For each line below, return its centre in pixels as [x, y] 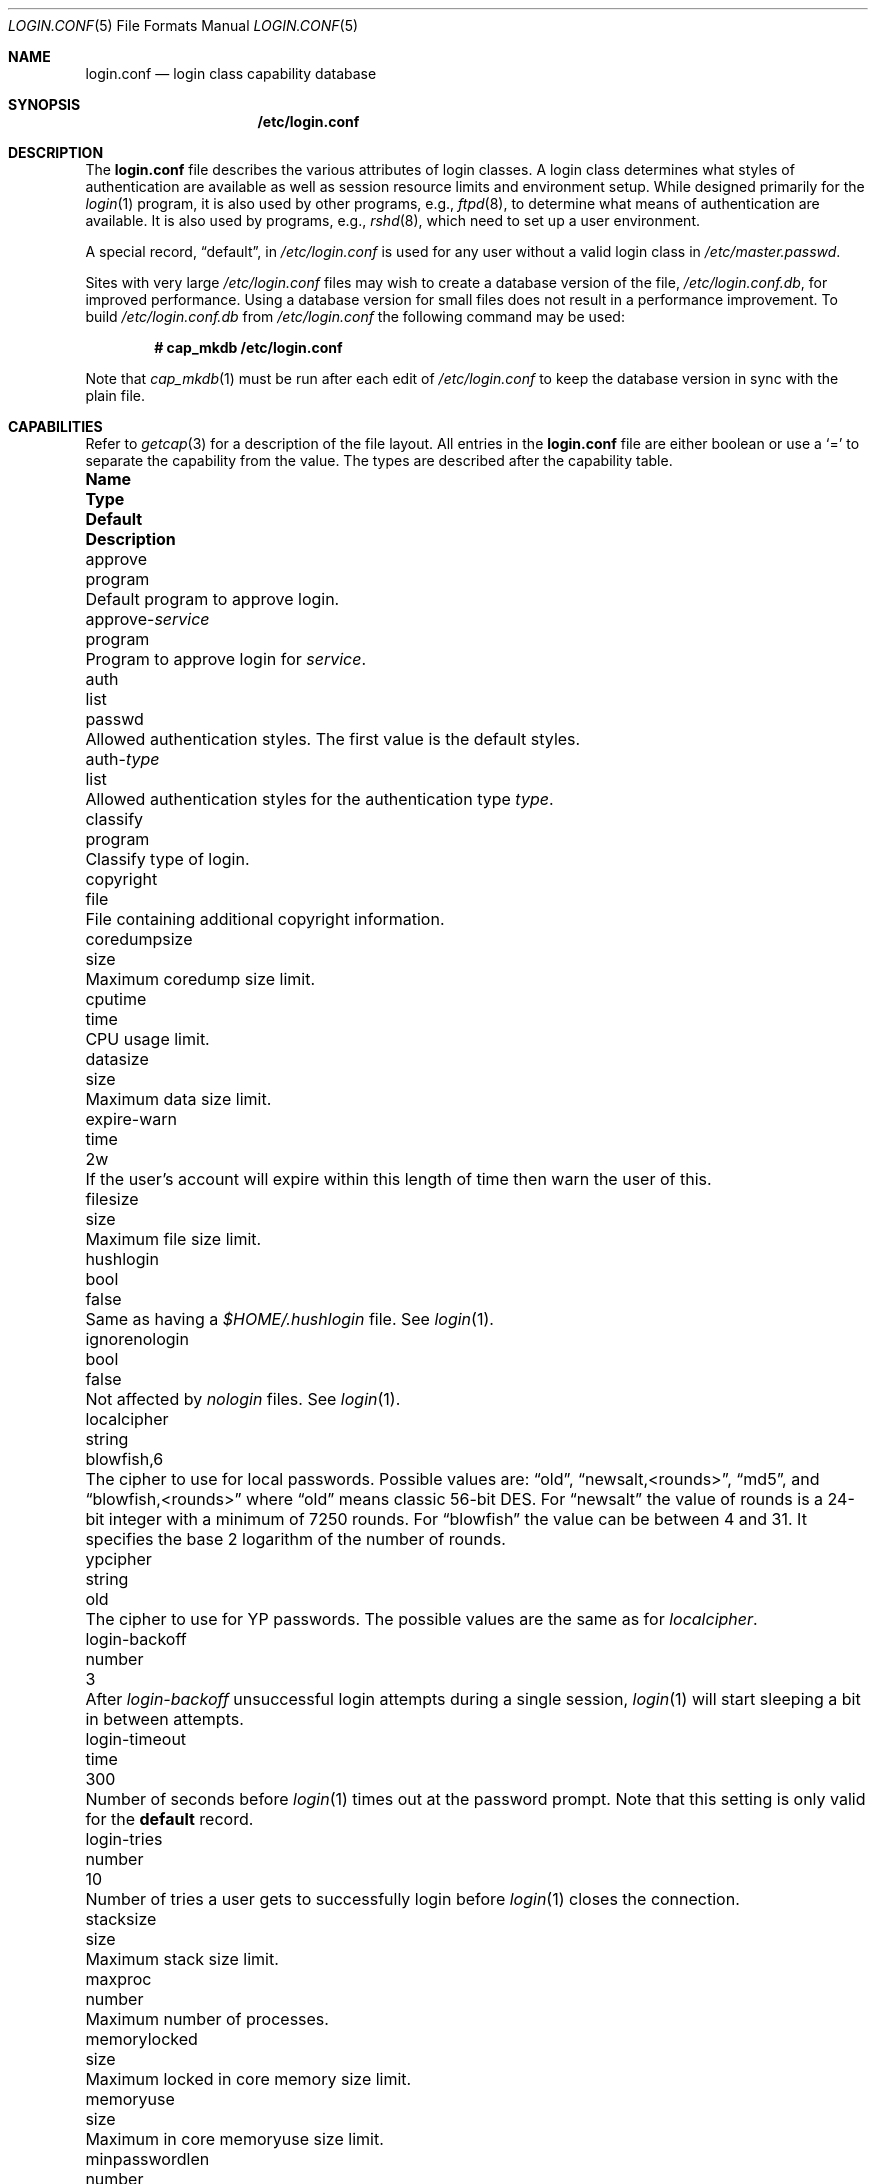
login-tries [124, 1839]
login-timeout [136, 1739]
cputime [116, 999]
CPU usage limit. [147, 1039]
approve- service [147, 619]
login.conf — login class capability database [231, 73]
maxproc [118, 1979]
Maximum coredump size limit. [200, 979]
